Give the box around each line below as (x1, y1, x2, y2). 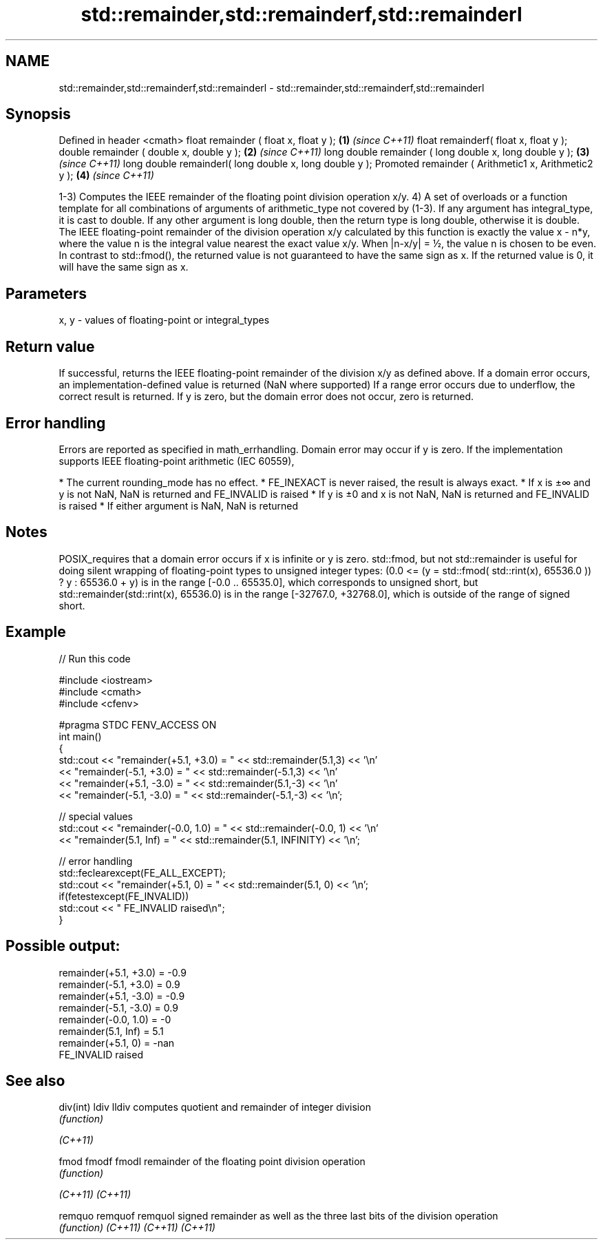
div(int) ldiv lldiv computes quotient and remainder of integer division (59, 1101, 371, 1113)
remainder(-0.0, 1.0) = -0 (59, 1013, 171, 1025)
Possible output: (6, 937, 120, 955)
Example (6, 623, 66, 641)
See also (6, 1071, 65, 1089)
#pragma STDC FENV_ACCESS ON (59, 718, 217, 731)
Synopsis (6, 105, 71, 123)
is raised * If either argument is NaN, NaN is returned (59, 499, 299, 512)
